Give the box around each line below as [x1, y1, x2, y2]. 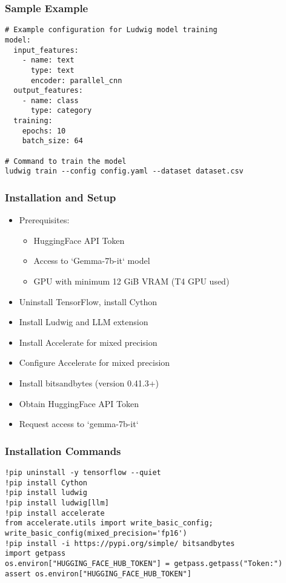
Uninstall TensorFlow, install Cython [19, 295, 158, 308]
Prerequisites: [19, 214, 70, 226]
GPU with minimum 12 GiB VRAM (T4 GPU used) [33, 275, 230, 288]
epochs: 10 [22, 126, 66, 135]
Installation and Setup [5, 189, 116, 204]
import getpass [5, 549, 66, 558]
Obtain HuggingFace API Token [19, 397, 139, 409]
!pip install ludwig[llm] [5, 499, 109, 507]
